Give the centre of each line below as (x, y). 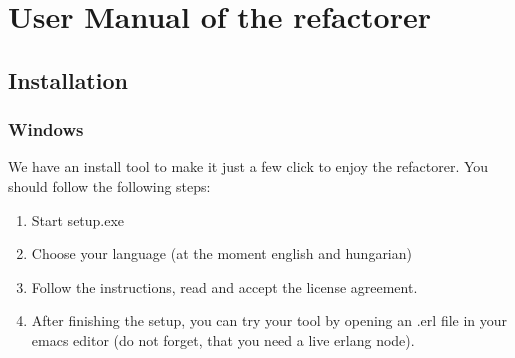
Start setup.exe (78, 219)
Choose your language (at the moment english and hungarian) (221, 253)
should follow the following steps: (109, 185)
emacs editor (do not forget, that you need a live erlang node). (223, 339)
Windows (46, 129)
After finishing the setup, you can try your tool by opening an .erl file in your (269, 320)
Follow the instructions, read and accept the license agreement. (224, 286)
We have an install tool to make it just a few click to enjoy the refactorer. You (248, 166)
